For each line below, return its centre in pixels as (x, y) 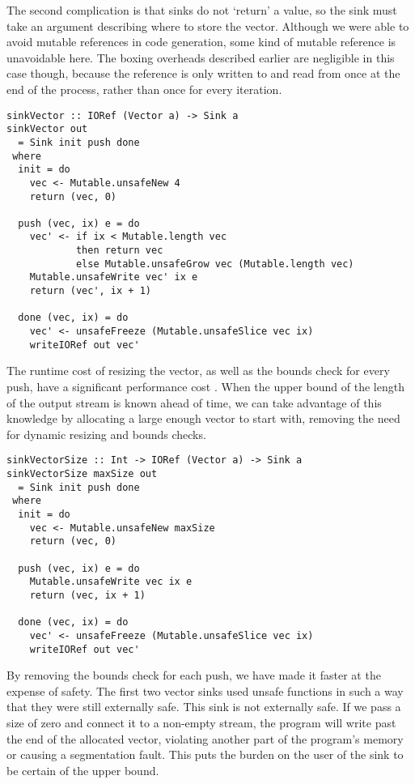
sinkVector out (47, 129)
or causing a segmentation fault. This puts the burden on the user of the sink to (205, 754)
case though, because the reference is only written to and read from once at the (203, 73)
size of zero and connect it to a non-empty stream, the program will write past (201, 722)
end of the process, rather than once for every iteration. (144, 89)
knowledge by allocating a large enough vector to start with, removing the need (203, 418)
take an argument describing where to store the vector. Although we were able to (208, 26)
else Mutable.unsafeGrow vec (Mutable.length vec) (215, 264)
